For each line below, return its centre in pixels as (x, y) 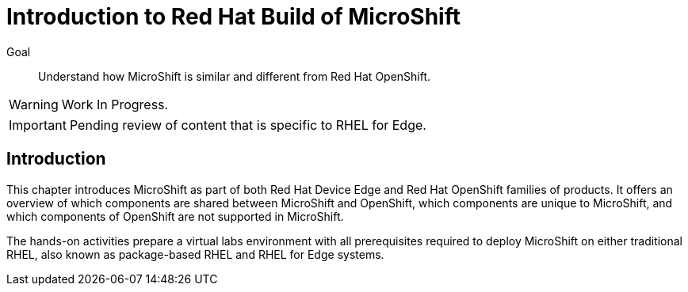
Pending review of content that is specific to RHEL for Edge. (248, 125)
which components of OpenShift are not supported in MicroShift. (175, 216)
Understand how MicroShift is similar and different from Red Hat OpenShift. (235, 76)
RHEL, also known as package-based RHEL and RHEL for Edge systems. (195, 254)
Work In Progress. (115, 104)
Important (38, 125)
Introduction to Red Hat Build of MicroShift (233, 17)
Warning (34, 104)
